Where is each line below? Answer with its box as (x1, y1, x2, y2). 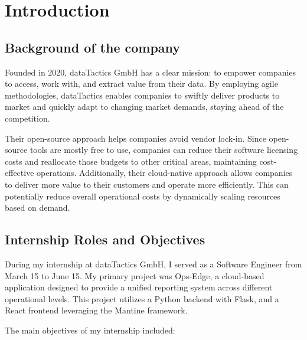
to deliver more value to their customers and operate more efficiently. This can (5, 178, 289, 190)
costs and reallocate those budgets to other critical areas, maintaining (5, 155, 257, 167)
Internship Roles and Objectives (5, 230, 205, 249)
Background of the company (5, 38, 181, 56)
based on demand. (5, 201, 70, 214)
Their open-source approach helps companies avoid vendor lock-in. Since (5, 132, 266, 144)
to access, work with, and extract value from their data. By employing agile (5, 77, 278, 90)
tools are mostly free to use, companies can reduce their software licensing (30, 143, 298, 156)
